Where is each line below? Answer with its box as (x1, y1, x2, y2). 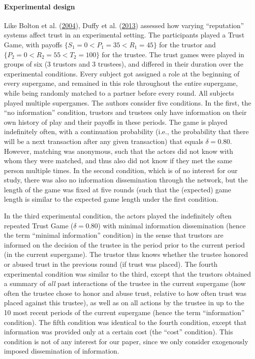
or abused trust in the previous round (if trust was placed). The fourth (4, 259, 218, 269)
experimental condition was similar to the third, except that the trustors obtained (4, 268, 251, 279)
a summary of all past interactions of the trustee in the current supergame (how (4, 278, 246, 288)
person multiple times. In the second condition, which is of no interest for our (4, 165, 238, 175)
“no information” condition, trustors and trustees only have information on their (4, 107, 247, 117)
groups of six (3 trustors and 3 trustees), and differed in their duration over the (4, 59, 244, 69)
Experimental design (4, 1, 75, 11)
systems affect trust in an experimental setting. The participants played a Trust (4, 30, 245, 40)
